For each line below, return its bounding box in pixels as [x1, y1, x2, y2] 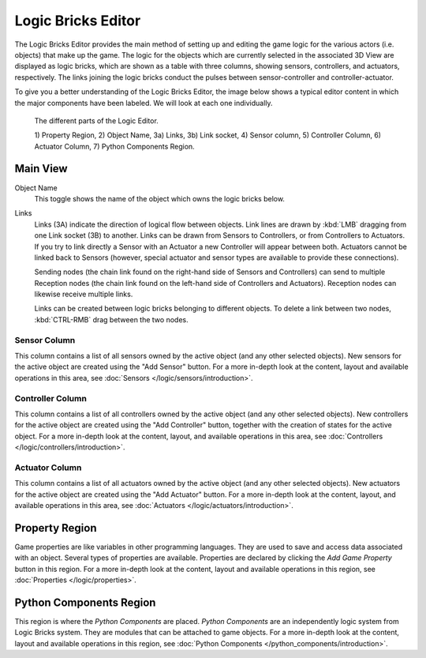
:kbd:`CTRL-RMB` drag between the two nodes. [34, 314, 189, 324]
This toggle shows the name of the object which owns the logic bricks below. [34, 194, 286, 203]
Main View [14, 162, 68, 175]
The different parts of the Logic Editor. [34, 115, 159, 126]
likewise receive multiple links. [34, 289, 133, 299]
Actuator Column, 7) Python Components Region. [34, 141, 195, 151]
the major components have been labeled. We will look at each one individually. [14, 98, 273, 107]
